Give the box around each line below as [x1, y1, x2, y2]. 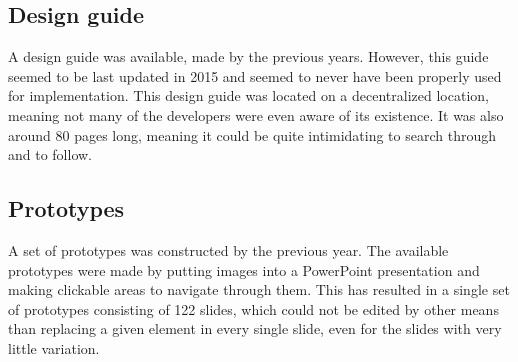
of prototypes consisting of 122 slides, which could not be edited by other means [8, 298, 499, 319]
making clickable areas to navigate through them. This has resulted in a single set [8, 279, 510, 300]
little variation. [8, 337, 100, 358]
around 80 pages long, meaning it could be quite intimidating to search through [8, 124, 496, 145]
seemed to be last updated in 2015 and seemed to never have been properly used [8, 65, 502, 86]
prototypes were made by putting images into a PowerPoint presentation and [8, 259, 480, 280]
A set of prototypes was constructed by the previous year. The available [8, 239, 449, 260]
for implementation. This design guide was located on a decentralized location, [8, 85, 489, 106]
